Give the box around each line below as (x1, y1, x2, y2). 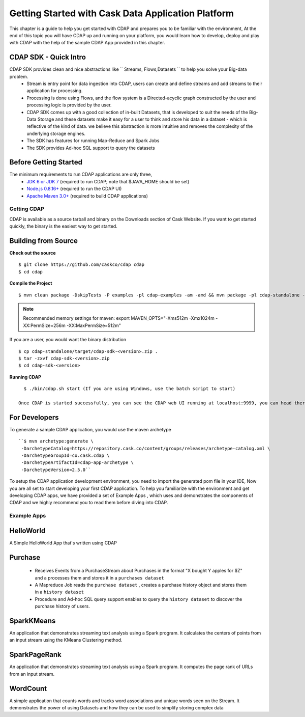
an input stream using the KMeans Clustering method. (9, 637, 123, 643)
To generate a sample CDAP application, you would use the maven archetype (9, 426, 171, 432)
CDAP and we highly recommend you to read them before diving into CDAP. (9, 500, 168, 506)
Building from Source (9, 236, 78, 245)
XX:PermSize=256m (23, 322, 66, 328)
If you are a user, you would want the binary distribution (9, 337, 127, 343)
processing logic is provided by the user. (26, 102, 112, 108)
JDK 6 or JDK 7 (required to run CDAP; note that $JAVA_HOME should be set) (26, 178, 190, 184)
